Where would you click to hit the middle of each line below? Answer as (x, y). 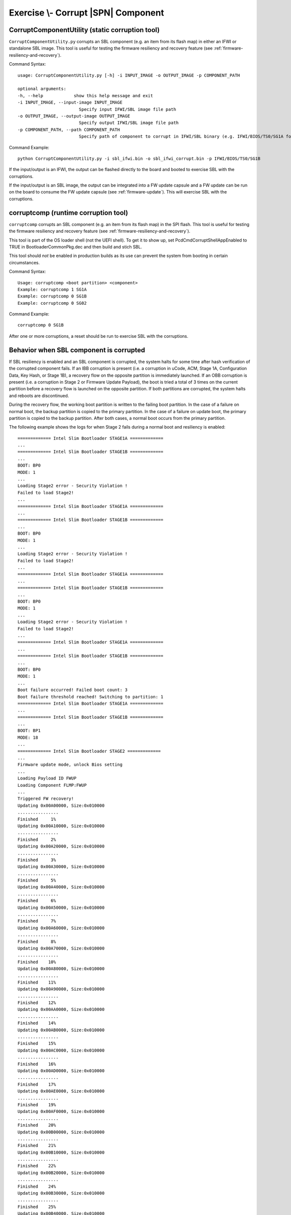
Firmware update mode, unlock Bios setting (70, 765)
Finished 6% (37, 901)
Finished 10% (37, 962)
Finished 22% (37, 1166)
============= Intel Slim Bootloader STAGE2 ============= (89, 751)
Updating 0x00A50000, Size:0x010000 (61, 907)
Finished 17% (37, 1084)
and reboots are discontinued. (39, 396)
